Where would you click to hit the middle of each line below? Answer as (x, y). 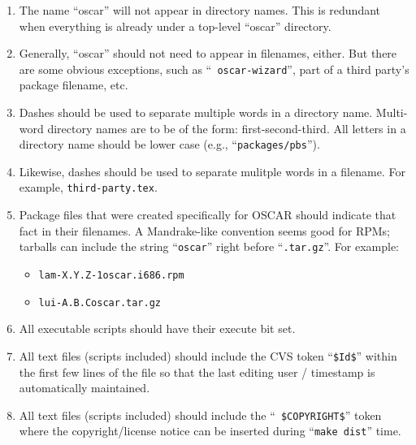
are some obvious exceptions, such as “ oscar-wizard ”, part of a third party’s (214, 69)
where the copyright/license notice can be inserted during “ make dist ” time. (210, 431)
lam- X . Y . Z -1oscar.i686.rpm (111, 275)
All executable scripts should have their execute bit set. (157, 328)
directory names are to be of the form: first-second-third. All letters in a (227, 128)
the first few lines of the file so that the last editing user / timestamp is (197, 372)
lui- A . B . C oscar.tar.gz (100, 302)
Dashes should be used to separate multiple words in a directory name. (196, 112)
